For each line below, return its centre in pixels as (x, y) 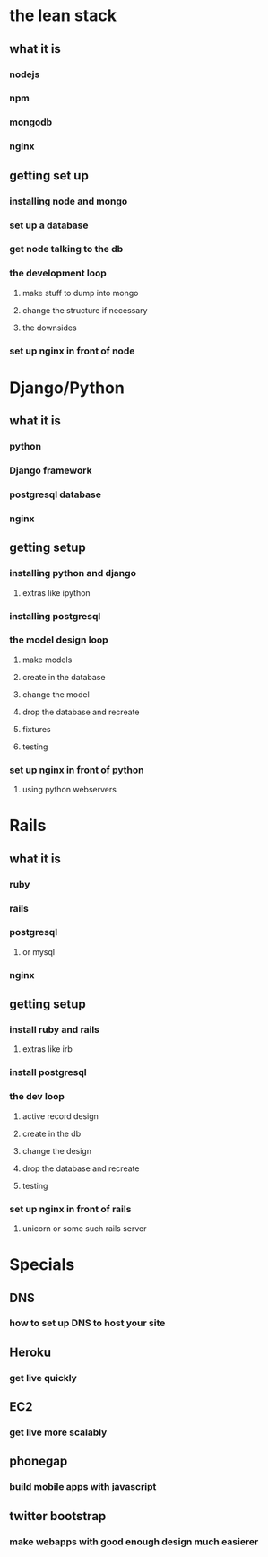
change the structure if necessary (85, 310)
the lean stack (63, 16)
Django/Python (67, 388)
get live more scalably (58, 1432)
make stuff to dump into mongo (80, 293)
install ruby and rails (55, 1030)
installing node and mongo (69, 201)
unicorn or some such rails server (84, 1228)
